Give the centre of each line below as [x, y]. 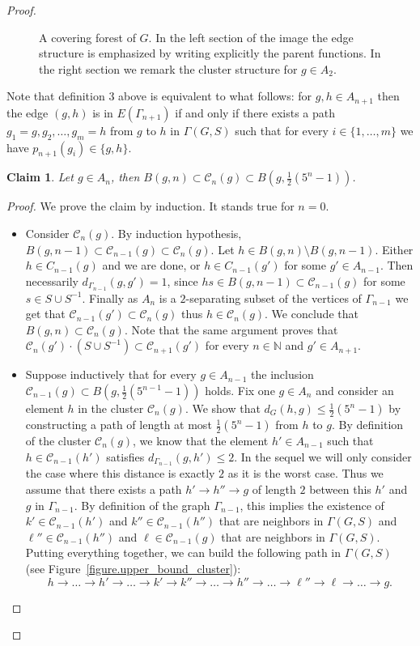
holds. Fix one [240, 391]
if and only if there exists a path [255, 112]
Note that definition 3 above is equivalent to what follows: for [159, 96]
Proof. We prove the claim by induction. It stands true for [151, 206]
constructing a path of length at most [119, 425]
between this [340, 489]
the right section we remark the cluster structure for [168, 68]
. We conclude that [312, 314]
